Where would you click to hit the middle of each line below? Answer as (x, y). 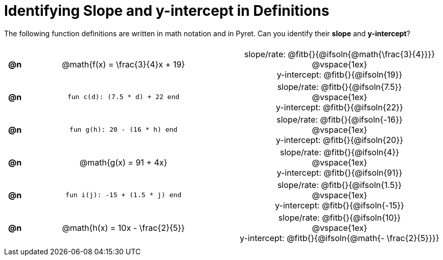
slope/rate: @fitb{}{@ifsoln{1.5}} (340, 185)
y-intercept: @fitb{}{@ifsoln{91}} (340, 172)
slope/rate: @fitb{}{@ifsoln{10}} (340, 217)
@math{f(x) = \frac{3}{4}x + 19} (123, 64)
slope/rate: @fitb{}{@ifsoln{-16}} (340, 119)
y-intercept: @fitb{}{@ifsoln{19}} (340, 74)
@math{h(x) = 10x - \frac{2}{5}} (123, 228)
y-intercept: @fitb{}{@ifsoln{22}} (340, 107)
